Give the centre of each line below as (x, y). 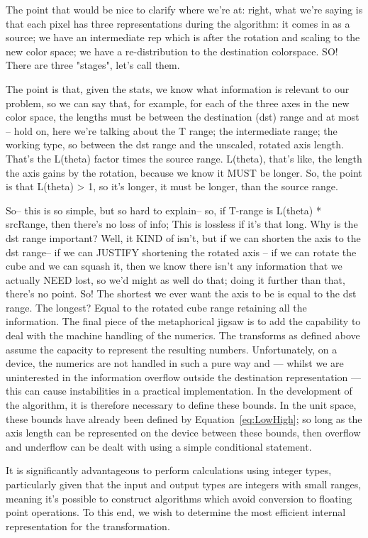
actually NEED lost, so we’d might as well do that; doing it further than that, (175, 279)
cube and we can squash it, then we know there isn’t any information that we (174, 266)
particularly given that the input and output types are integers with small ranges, (184, 484)
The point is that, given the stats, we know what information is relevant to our (178, 88)
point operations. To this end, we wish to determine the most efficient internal (176, 512)
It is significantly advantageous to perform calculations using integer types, (169, 470)
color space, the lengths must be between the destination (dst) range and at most (183, 117)
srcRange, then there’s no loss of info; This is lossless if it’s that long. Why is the (182, 224)
